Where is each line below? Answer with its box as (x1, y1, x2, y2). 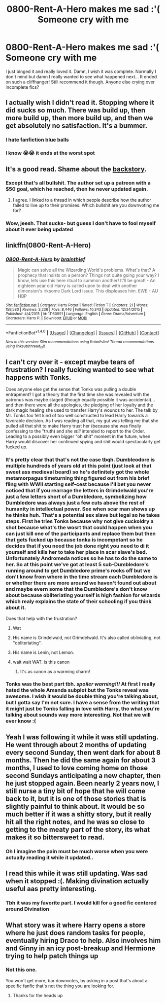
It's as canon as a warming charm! (20, 668, 90, 674)
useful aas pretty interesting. (5, 885, 97, 893)
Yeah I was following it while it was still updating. (5, 733, 159, 741)
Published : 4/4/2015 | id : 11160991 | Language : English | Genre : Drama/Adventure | (5, 312, 146, 317)
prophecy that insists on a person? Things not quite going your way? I (17, 272, 160, 278)
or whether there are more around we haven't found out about (5, 579, 157, 586)
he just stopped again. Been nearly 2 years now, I (5, 779, 160, 788)
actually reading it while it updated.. (5, 854, 94, 861)
